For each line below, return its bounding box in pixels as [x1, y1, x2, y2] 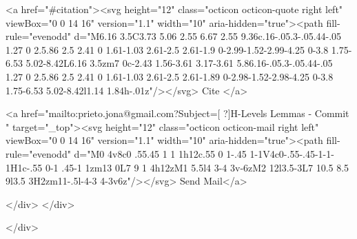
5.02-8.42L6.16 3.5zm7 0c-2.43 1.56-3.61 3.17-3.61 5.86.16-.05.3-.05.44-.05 [25, 56, 333, 70]
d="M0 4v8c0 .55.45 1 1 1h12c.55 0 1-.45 [74, 146, 247, 160]
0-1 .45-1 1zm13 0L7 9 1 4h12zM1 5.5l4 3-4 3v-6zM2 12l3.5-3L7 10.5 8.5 [45, 160, 349, 174]
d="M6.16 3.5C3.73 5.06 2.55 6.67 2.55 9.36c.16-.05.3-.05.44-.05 [74, 29, 342, 43]
